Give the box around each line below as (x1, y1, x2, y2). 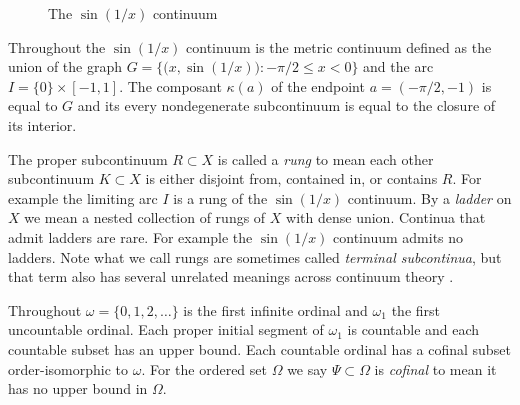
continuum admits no (333, 226, 464, 247)
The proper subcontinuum (8, 148, 168, 169)
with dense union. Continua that (286, 207, 486, 228)
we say (287, 358, 328, 379)
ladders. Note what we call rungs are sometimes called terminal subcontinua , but (8, 246, 502, 267)
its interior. (8, 114, 77, 135)
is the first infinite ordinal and (183, 299, 368, 320)
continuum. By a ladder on (347, 187, 512, 208)
